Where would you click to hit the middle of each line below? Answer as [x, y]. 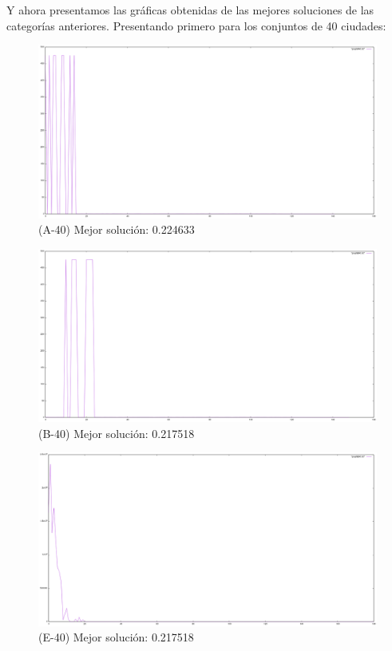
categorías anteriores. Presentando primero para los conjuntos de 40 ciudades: [196, 25]
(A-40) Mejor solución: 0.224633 [117, 229]
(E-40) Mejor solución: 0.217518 [116, 637]
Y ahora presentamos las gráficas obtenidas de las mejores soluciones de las [190, 10]
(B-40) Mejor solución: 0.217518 [117, 433]
